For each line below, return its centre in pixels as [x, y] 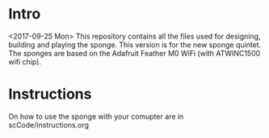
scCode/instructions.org [49, 124]
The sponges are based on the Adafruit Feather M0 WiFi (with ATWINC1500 [134, 53]
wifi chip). [25, 62]
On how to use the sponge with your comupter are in [96, 116]
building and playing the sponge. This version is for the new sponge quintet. [135, 44]
